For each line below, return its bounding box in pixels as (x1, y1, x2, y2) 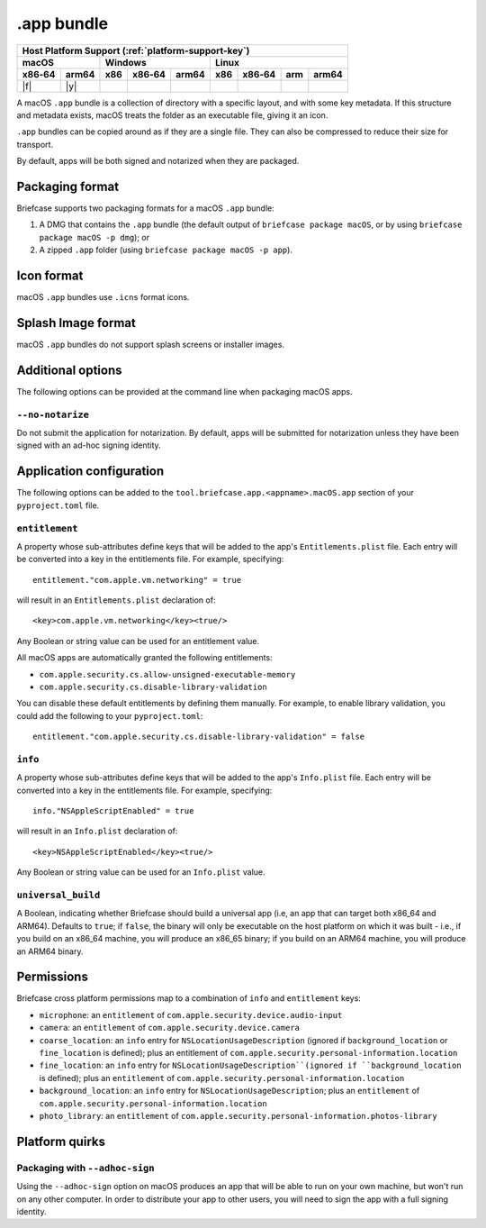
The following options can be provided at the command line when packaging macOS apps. (16, 386, 353, 396)
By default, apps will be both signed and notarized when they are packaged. (16, 156, 300, 167)
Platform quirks (16, 1133, 105, 1149)
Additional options (16, 362, 122, 377)
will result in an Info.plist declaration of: (16, 825, 178, 837)
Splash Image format (16, 315, 137, 331)
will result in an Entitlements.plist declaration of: (16, 595, 216, 605)
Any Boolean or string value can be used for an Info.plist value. (16, 867, 265, 878)
